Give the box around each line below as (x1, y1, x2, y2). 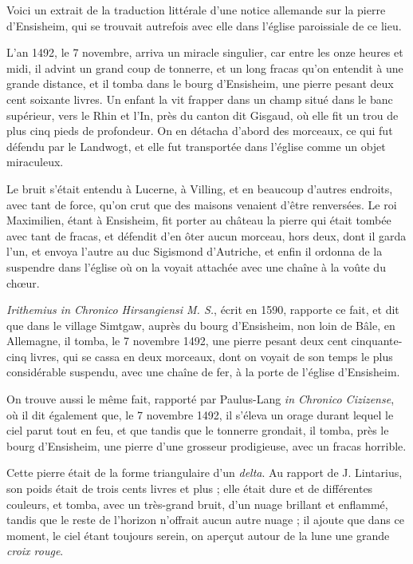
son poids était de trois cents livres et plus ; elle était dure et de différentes (6, 480, 373, 497)
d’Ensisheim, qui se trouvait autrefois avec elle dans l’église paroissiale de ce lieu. (6, 17, 402, 34)
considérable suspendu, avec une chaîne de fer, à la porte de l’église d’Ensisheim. (6, 363, 400, 380)
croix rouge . (6, 542, 64, 559)
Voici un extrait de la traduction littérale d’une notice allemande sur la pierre (6, 2, 386, 18)
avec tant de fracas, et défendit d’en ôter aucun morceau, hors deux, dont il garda (6, 227, 407, 244)
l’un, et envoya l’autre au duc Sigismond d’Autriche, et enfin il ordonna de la (6, 243, 383, 260)
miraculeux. (6, 153, 64, 170)
